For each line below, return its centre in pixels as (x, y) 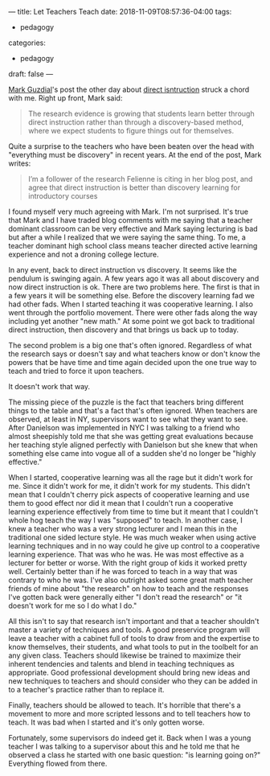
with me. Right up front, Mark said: (65, 98)
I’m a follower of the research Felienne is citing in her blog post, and (140, 179)
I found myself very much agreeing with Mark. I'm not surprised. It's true (129, 211)
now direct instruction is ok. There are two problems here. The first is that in (134, 287)
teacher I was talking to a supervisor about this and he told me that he (124, 746)
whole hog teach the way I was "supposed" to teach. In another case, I (125, 520)
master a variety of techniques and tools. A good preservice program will (129, 630)
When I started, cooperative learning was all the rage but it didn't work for (131, 477)
